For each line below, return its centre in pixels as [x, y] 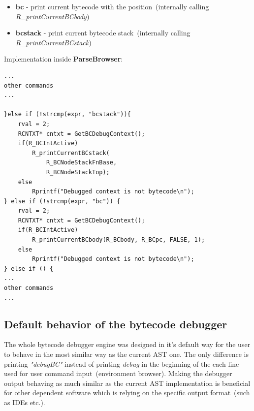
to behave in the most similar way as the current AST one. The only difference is [127, 354]
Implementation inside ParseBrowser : [63, 59]
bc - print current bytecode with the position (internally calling [112, 6]
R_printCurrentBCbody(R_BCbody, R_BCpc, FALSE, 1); [119, 240]
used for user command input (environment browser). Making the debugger [118, 373]
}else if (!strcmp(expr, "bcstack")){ [67, 114]
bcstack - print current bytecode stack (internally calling [103, 33]
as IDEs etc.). [25, 402]
